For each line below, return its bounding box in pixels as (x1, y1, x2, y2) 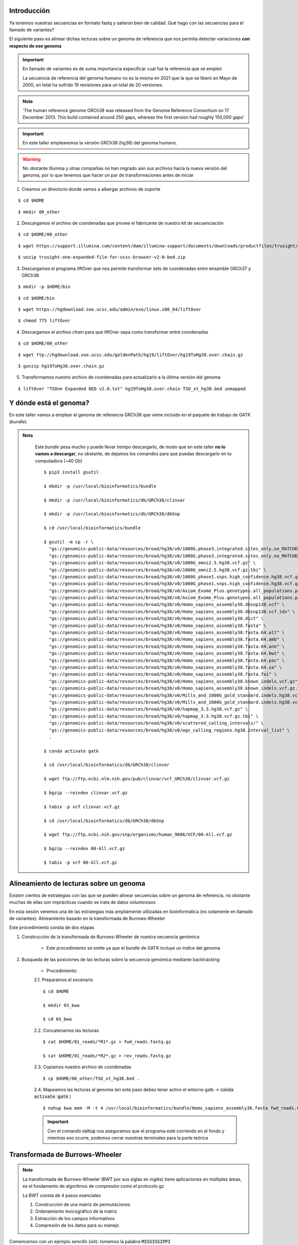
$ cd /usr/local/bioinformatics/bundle (44, 525, 141, 531)
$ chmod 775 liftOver (18, 318, 71, 324)
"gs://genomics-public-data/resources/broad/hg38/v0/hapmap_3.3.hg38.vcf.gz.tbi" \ (49, 713, 259, 719)
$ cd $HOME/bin (18, 295, 55, 301)
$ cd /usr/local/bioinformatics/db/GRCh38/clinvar (44, 762, 170, 768)
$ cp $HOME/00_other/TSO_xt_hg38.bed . (43, 1076, 140, 1081)
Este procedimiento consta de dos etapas (9, 924, 94, 931)
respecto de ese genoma (9, 43, 62, 49)
